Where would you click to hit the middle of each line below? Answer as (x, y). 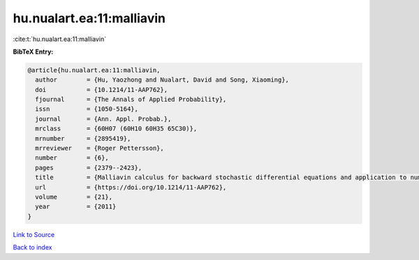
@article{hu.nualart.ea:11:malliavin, (94, 70)
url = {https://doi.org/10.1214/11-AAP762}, (131, 187)
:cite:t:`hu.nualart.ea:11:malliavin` (60, 39)
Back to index (32, 247)
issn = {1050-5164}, (87, 109)
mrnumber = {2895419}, (83, 138)
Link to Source (34, 234)
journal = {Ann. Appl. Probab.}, (103, 119)
